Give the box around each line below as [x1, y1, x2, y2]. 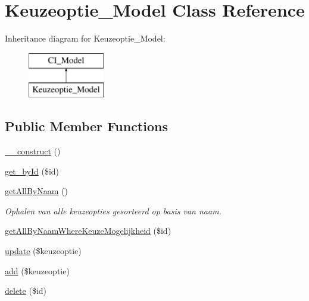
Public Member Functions [5, 117, 168, 135]
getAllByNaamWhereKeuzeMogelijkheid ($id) [5, 224, 171, 237]
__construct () [5, 145, 61, 157]
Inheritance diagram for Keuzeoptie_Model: [5, 32, 166, 45]
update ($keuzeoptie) [5, 245, 82, 257]
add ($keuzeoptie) [5, 264, 70, 277]
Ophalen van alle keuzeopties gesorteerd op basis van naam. [5, 204, 221, 217]
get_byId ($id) [5, 164, 60, 177]
